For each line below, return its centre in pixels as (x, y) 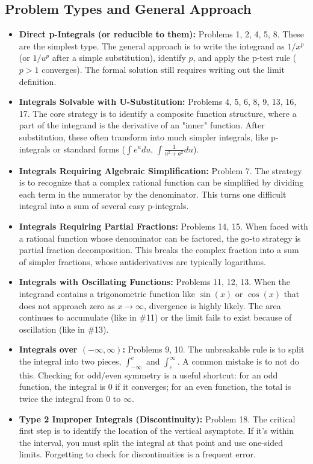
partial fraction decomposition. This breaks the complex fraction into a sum (159, 250)
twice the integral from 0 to (70, 398)
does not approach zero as (67, 305)
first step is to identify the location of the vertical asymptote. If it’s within (156, 431)
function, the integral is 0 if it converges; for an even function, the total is (155, 387)
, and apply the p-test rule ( (245, 58)
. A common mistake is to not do (238, 361)
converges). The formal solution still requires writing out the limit (163, 69)
